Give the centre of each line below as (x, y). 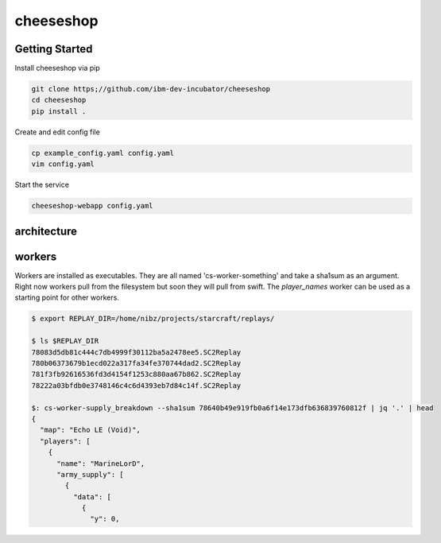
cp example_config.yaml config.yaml (103, 153)
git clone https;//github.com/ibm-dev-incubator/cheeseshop (151, 89)
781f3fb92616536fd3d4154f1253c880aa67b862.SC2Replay (136, 374)
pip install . (59, 111)
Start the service (42, 185)
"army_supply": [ (91, 474)
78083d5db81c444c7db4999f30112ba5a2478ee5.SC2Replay (136, 352)
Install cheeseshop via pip (57, 68)
